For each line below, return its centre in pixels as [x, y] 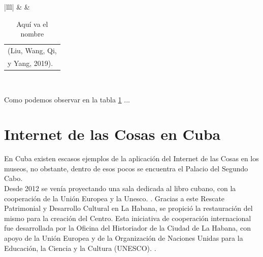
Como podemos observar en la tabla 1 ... [67, 99]
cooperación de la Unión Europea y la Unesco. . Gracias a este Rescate [114, 198]
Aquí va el [32, 24]
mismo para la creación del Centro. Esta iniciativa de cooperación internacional [128, 218]
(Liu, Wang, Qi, [32, 50]
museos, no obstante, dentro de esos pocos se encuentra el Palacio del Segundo [126, 168]
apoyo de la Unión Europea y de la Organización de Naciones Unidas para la [124, 238]
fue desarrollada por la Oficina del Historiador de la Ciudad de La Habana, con [127, 228]
